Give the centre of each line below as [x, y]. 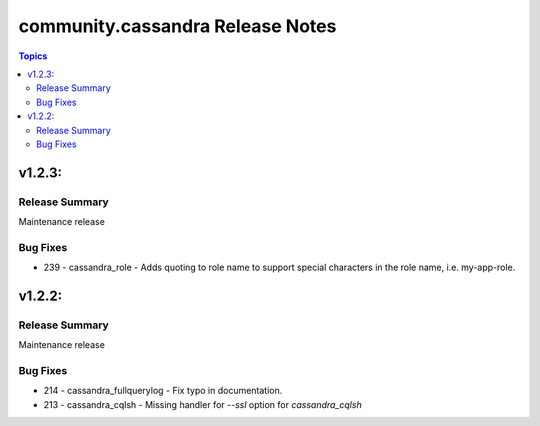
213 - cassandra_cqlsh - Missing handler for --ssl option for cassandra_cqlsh [202, 404]
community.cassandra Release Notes [177, 26]
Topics [33, 56]
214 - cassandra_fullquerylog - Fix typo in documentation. [163, 391]
